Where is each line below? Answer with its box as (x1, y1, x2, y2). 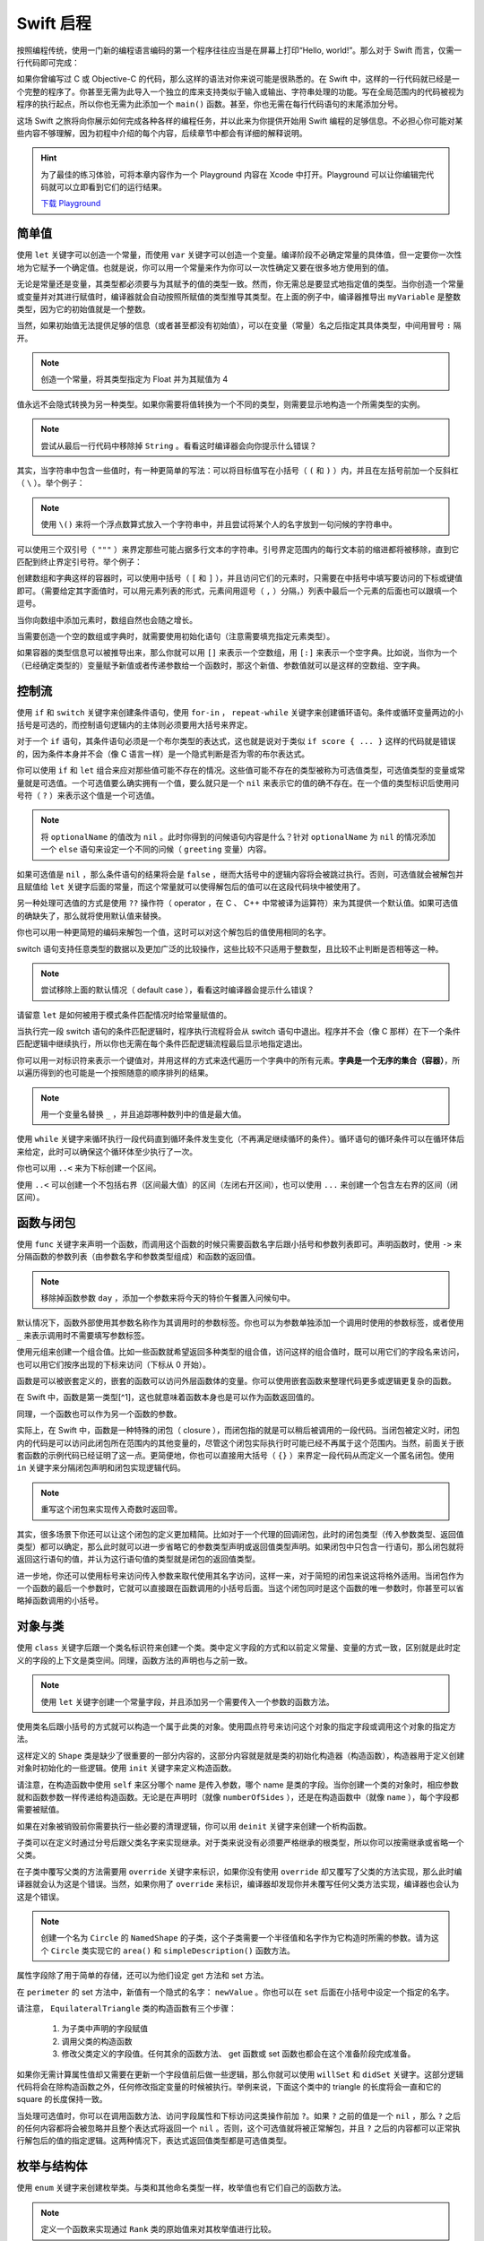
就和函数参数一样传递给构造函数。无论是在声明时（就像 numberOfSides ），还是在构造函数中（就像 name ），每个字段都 (16, 1791, 460, 1802)
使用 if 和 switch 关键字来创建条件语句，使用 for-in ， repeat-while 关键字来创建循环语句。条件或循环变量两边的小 (16, 706, 463, 717)
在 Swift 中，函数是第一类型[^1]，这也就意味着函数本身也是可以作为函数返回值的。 (16, 1392, 320, 1403)
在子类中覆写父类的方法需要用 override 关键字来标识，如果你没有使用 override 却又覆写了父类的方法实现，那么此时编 (16, 1865, 462, 1877)
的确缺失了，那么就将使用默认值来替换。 (16, 910, 166, 921)
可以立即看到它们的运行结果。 (56, 182, 167, 193)
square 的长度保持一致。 (16, 2094, 108, 2105)
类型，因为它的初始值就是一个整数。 (16, 303, 151, 314)
